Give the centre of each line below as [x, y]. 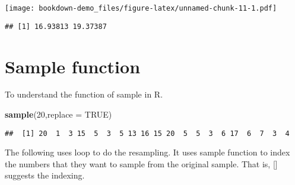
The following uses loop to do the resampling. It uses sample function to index [147, 152]
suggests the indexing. [45, 175]
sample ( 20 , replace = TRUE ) [58, 114]
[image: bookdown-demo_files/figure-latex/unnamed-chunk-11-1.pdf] [141, 8]
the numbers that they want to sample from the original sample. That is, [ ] [141, 163]
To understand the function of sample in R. [84, 94]
